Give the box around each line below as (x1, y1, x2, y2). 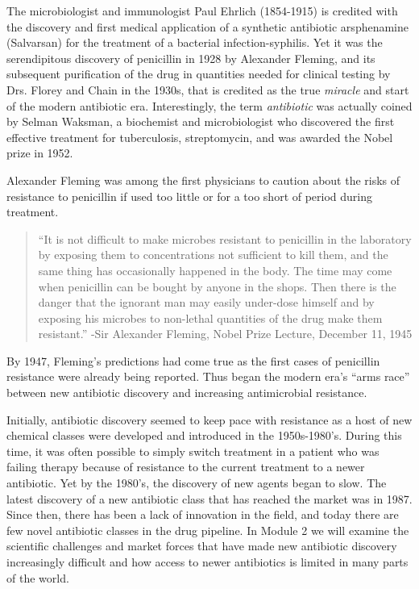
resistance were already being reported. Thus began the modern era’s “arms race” (6, 368, 410, 385)
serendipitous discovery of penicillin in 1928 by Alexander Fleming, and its (6, 49, 375, 66)
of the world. (6, 569, 69, 586)
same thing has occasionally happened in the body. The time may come (38, 261, 392, 278)
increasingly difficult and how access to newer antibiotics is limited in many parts (6, 553, 409, 570)
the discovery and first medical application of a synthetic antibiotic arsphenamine (6, 18, 409, 35)
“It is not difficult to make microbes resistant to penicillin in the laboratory (38, 230, 412, 247)
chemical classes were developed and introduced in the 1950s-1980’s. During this (6, 427, 402, 444)
